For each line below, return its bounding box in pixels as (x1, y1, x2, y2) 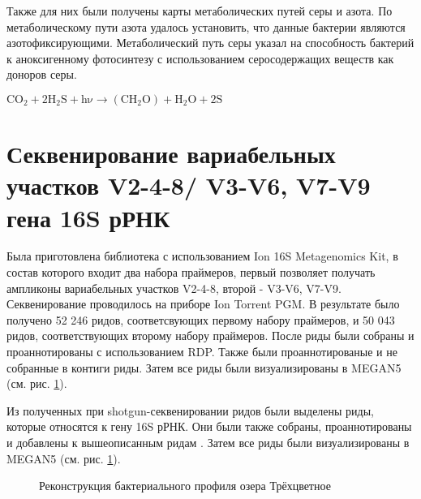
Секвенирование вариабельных (6, 137, 336, 170)
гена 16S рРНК (6, 200, 170, 234)
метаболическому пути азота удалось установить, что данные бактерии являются (6, 18, 406, 35)
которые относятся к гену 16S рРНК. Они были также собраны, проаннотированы (6, 418, 412, 435)
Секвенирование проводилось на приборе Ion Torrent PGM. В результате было (6, 295, 400, 312)
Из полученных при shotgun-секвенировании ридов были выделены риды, (6, 402, 375, 419)
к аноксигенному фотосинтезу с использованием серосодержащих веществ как (6, 49, 394, 67)
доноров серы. (6, 66, 77, 83)
